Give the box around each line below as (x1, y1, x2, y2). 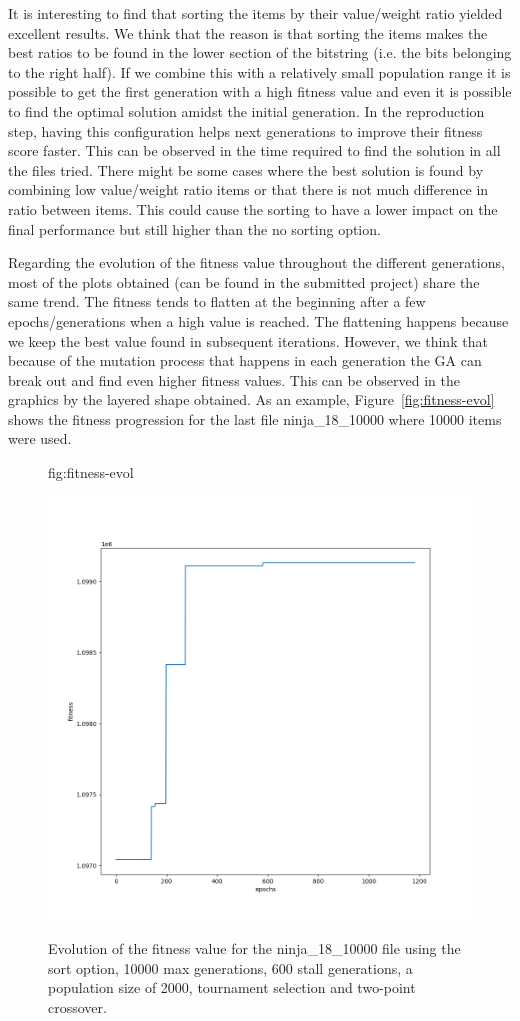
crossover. (48, 997, 107, 1018)
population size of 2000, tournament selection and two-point (48, 977, 416, 998)
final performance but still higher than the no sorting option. (8, 218, 381, 239)
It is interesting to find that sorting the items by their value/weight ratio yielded (8, 3, 503, 23)
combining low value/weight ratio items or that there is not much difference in (8, 179, 489, 200)
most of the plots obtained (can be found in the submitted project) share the (8, 271, 480, 292)
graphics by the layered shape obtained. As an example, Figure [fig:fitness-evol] (8, 389, 495, 410)
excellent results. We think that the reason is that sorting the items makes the (8, 22, 488, 43)
